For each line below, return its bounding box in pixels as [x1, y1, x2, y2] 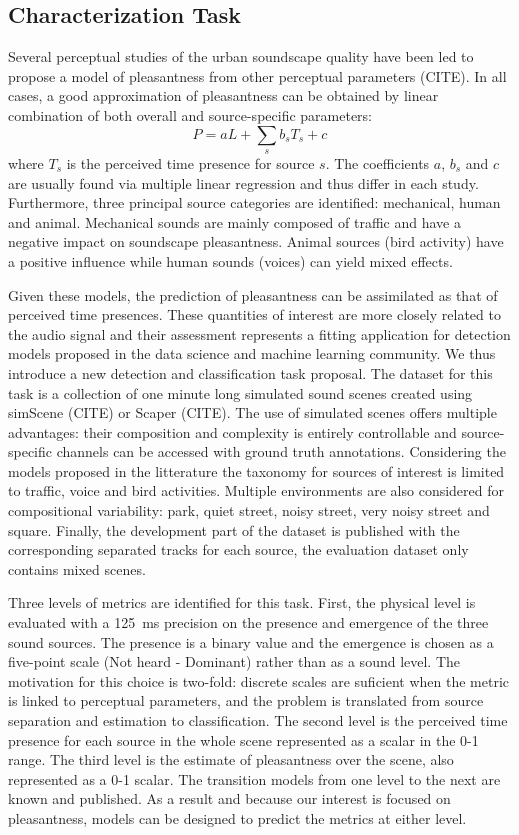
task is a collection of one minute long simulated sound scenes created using [8, 382, 473, 403]
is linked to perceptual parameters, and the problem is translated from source [8, 690, 484, 711]
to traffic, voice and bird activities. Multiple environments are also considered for [8, 480, 504, 501]
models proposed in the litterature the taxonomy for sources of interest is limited [8, 460, 505, 481]
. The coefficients [325, 152, 430, 173]
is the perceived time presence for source [66, 152, 315, 173]
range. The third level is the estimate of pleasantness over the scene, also [8, 749, 454, 770]
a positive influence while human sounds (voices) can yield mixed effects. [8, 250, 453, 271]
